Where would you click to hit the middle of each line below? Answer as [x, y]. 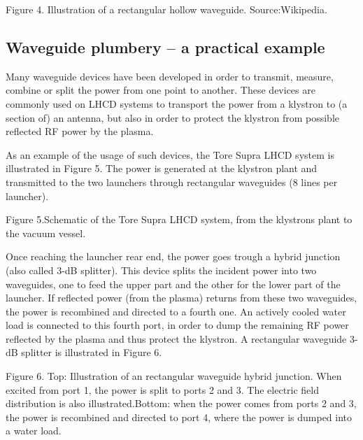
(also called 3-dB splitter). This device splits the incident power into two [161, 270]
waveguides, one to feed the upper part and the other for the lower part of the [173, 284]
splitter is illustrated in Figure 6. [92, 352]
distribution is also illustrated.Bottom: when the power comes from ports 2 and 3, [181, 403]
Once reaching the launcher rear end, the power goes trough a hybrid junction [173, 256]
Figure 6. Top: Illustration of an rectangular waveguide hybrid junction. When [174, 376]
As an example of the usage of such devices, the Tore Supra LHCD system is [170, 154]
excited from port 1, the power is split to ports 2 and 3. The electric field [163, 389]
